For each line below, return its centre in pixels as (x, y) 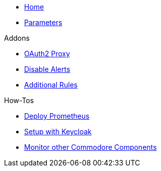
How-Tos (19, 100)
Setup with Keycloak (58, 132)
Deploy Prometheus (57, 116)
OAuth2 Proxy (47, 54)
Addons (17, 38)
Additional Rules (51, 85)
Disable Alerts (47, 69)
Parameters (43, 22)
